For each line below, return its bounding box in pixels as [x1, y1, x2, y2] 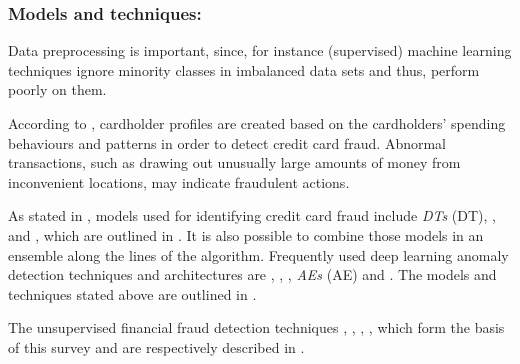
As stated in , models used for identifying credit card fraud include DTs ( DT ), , [8, 205, 496, 226]
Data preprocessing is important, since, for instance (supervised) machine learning [8, 40, 512, 61]
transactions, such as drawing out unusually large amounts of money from [8, 152, 461, 173]
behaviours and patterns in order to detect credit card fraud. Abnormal [8, 132, 447, 153]
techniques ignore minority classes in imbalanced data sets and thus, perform [8, 59, 480, 80]
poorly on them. [8, 79, 107, 100]
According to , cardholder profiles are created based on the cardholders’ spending [8, 113, 506, 133]
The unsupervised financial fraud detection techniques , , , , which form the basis [8, 317, 505, 338]
